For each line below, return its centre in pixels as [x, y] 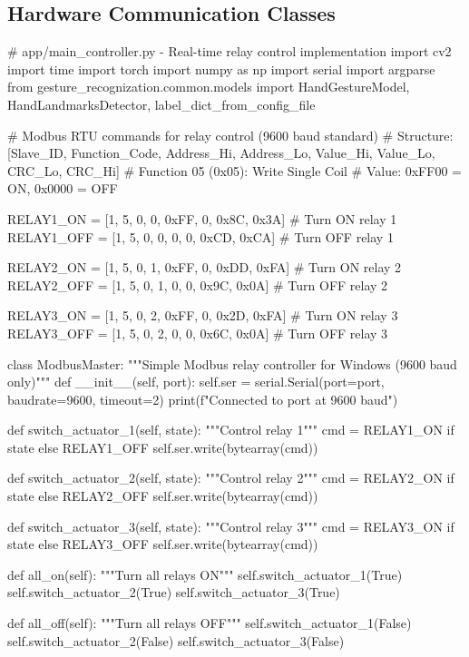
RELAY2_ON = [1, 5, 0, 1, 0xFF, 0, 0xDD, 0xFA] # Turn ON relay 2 [205, 267]
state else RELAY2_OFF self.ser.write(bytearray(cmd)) [163, 496]
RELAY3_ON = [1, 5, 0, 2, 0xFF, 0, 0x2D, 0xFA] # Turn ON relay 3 [203, 315]
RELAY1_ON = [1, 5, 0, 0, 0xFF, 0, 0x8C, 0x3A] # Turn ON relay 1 [202, 218]
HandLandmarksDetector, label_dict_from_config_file [161, 104]
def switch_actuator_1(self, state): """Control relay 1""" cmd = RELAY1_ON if [231, 430]
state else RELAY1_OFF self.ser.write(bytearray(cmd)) [163, 447]
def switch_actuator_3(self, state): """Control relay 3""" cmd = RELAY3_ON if [231, 526]
